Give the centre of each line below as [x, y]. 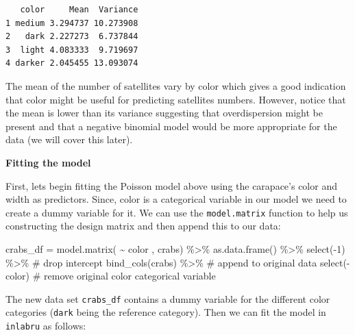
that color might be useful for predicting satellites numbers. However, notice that [176, 99]
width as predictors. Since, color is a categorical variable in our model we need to [176, 199]
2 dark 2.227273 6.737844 [72, 37]
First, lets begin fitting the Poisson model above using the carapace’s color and [171, 185]
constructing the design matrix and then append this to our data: [143, 226]
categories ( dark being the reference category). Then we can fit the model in [166, 312]
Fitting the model [48, 162]
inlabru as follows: [46, 326]
